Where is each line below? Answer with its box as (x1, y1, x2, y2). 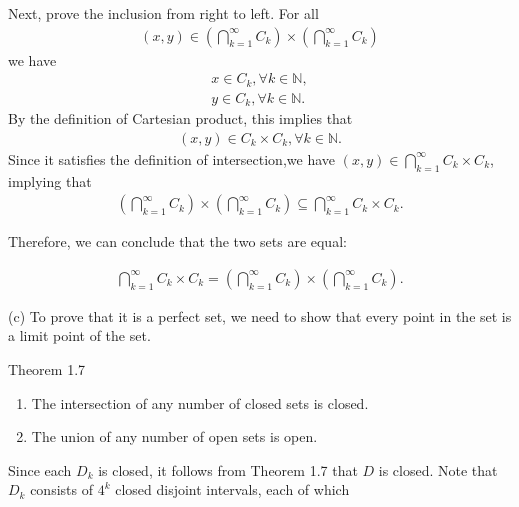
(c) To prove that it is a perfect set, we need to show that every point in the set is (8, 305, 512, 326)
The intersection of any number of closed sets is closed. (31, 392, 369, 413)
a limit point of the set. (8, 325, 151, 346)
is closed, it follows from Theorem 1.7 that (98, 459, 358, 480)
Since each (8, 459, 72, 480)
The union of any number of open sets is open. (31, 426, 318, 447)
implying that (8, 170, 92, 191)
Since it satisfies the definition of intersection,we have (8, 148, 335, 169)
